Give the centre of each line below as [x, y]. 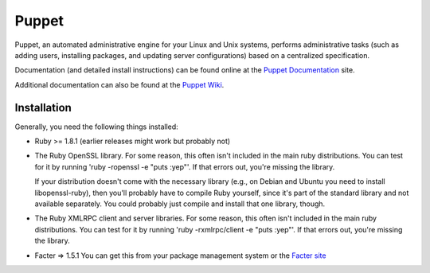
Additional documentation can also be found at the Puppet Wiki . [119, 84]
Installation [43, 107]
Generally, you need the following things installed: [96, 127]
